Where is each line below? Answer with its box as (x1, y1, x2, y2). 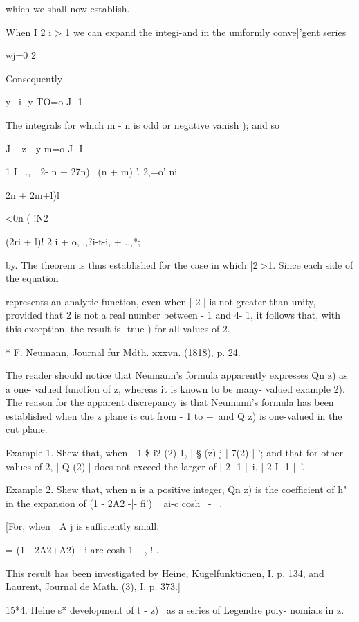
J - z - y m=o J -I (6, 141, 83, 155)
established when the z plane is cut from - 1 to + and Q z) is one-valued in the (6, 408, 342, 423)
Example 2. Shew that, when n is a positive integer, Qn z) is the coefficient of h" (6, 482, 347, 497)
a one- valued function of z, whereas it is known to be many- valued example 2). (6, 381, 345, 396)
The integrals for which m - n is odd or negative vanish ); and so (6, 117, 279, 132)
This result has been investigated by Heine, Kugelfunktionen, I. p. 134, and (6, 565, 324, 580)
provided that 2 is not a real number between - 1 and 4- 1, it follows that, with (6, 308, 341, 322)
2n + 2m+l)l (6, 187, 59, 202)
